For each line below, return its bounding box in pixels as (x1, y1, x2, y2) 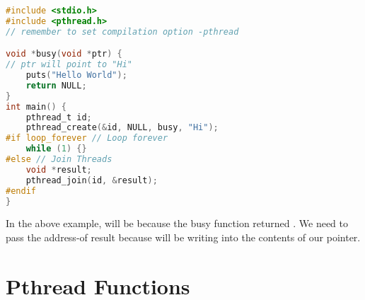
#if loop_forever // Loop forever (6, 133, 168, 144)
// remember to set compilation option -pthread (6, 26, 239, 37)
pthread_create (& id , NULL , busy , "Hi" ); (25, 122, 219, 133)
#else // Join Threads (6, 154, 112, 165)
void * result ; (25, 164, 92, 175)
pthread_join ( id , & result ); (25, 175, 158, 185)
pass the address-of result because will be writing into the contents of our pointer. (6, 230, 361, 244)
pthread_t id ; (25, 112, 92, 122)
